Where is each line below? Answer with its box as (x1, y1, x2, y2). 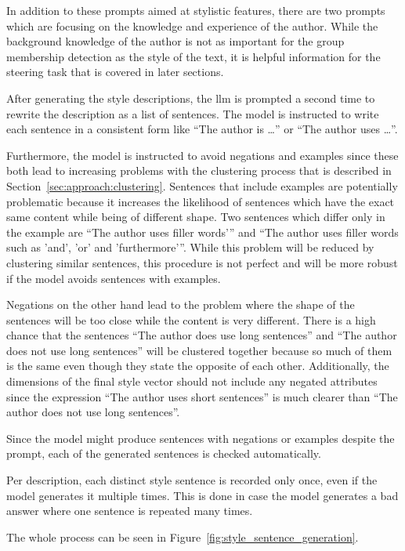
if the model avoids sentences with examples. (6, 270, 221, 286)
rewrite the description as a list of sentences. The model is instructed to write (6, 105, 379, 121)
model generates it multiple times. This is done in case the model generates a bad (6, 487, 399, 503)
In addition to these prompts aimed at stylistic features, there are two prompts (6, 2, 385, 18)
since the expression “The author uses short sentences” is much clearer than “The (6, 388, 398, 404)
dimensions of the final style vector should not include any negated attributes (6, 373, 378, 390)
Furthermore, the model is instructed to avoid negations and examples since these (6, 147, 399, 163)
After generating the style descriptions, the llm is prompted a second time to (6, 89, 375, 106)
